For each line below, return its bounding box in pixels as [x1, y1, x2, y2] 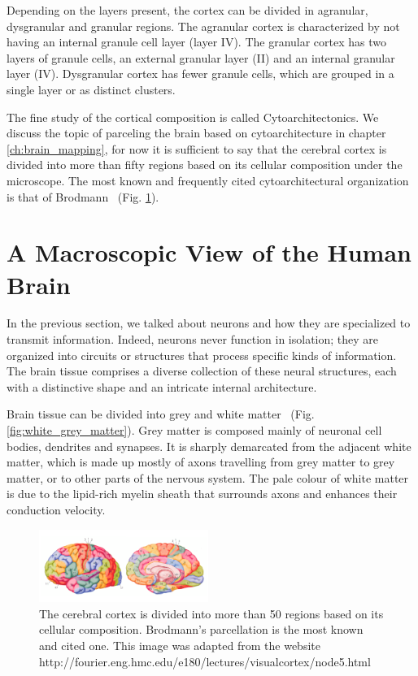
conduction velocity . [7, 500, 106, 518]
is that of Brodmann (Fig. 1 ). [7, 188, 159, 205]
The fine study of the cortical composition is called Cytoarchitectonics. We [7, 108, 379, 125]
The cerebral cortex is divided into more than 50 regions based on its [39, 604, 384, 622]
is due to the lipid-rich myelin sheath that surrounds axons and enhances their [7, 485, 398, 502]
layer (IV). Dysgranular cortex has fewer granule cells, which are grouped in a [7, 65, 394, 82]
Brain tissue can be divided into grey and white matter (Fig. [7, 405, 315, 422]
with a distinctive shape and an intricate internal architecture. [7, 378, 317, 395]
